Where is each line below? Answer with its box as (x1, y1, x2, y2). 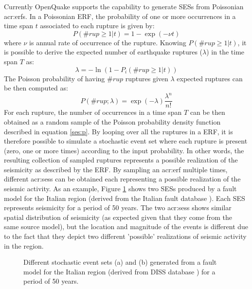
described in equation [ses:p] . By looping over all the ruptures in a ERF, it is (4, 126, 233, 136)
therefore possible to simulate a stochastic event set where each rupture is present (4, 136, 248, 146)
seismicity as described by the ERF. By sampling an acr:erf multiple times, (4, 164, 228, 174)
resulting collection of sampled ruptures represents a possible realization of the (4, 155, 238, 165)
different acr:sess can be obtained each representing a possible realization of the (4, 174, 241, 184)
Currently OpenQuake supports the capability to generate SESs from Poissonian (4, 1, 244, 11)
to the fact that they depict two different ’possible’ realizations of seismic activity (4, 231, 247, 241)
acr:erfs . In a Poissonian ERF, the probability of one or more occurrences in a (4, 11, 236, 21)
